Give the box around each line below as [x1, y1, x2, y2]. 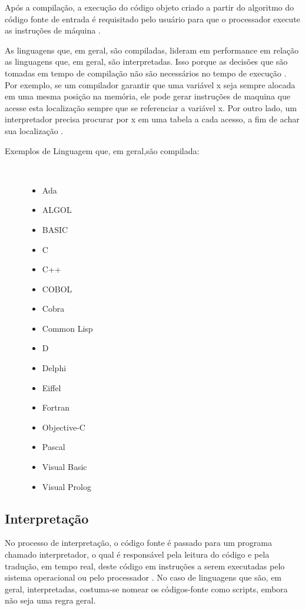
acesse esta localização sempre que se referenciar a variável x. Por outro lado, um [5, 101, 297, 114]
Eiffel [42, 381, 61, 394]
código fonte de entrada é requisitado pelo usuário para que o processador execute [5, 12, 300, 25]
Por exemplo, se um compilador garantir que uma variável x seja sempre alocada [5, 78, 296, 91]
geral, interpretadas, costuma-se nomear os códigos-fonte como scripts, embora [5, 582, 288, 595]
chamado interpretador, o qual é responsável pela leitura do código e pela [5, 548, 270, 561]
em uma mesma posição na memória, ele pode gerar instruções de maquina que [5, 90, 290, 102]
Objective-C [42, 421, 85, 433]
